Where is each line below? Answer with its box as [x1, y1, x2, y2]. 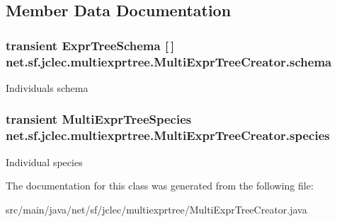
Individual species [6, 154, 83, 169]
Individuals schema [6, 80, 88, 95]
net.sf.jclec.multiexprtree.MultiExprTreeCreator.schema [6, 52, 332, 70]
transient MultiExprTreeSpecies [6, 110, 192, 128]
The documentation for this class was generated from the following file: [6, 178, 314, 193]
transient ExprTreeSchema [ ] [6, 36, 175, 54]
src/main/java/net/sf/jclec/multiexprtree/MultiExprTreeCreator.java [6, 201, 307, 216]
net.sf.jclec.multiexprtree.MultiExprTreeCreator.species [6, 127, 330, 144]
